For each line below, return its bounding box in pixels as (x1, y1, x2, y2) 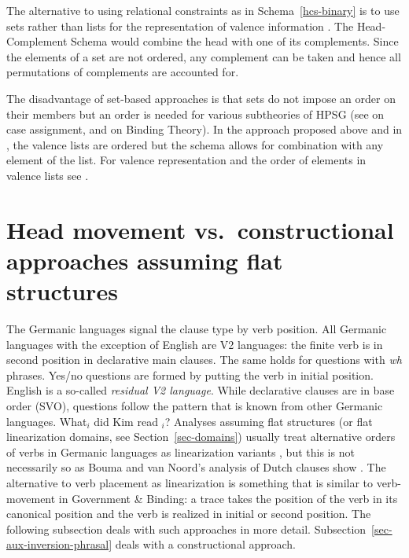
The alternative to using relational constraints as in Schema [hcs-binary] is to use (6, 2, 400, 18)
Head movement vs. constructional (6, 213, 394, 245)
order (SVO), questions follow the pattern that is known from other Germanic (6, 398, 383, 413)
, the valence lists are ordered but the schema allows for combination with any (6, 136, 384, 152)
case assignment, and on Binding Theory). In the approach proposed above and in (6, 121, 403, 138)
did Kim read (94, 413, 158, 429)
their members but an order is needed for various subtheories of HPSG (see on (6, 105, 385, 122)
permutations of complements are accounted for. (6, 64, 239, 80)
